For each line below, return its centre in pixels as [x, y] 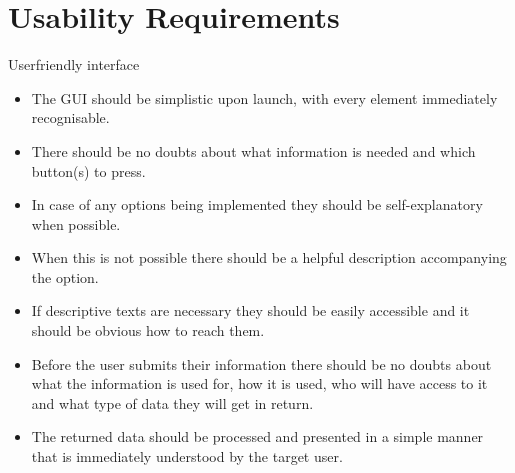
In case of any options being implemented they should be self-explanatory [257, 204]
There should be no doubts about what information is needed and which [253, 150]
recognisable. [70, 117]
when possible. [76, 223]
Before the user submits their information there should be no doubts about [261, 363]
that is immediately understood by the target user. [187, 456]
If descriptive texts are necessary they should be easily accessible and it [250, 310]
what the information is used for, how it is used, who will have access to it [259, 383]
